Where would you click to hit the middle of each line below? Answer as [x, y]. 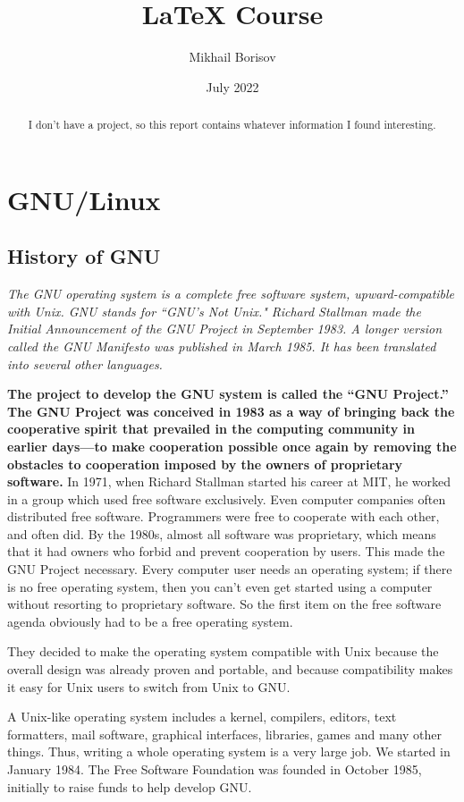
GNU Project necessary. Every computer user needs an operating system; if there [230, 569]
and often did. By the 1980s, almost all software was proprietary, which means [222, 533]
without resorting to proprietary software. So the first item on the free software [224, 604]
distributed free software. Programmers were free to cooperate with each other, [224, 516]
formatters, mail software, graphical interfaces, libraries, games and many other [225, 734]
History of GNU [84, 256]
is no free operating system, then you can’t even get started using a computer [220, 586]
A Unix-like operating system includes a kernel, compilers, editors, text [202, 717]
